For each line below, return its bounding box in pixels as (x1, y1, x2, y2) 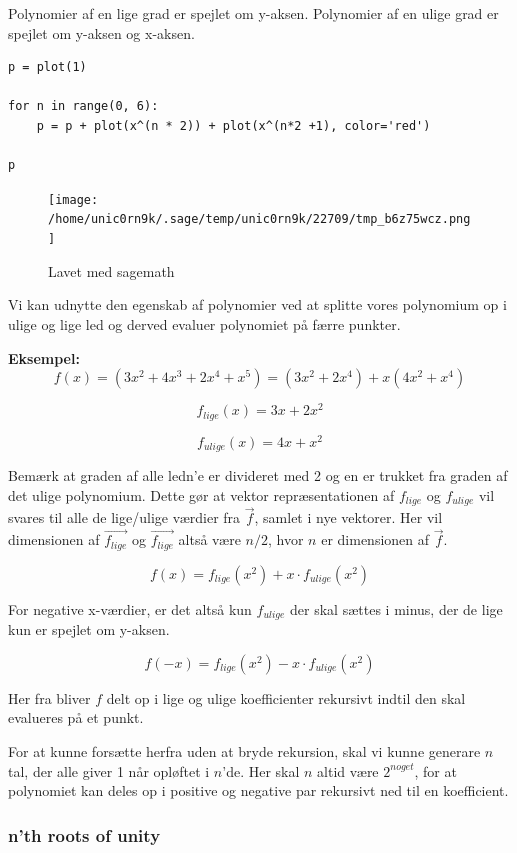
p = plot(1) (8, 60, 87, 75)
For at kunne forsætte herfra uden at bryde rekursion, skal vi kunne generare (8, 740, 481, 761)
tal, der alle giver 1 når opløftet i (8, 760, 210, 781)
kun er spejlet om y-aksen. (8, 619, 170, 640)
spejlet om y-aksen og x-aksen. (8, 22, 195, 43)
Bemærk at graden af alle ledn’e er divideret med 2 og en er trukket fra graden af (8, 465, 508, 486)
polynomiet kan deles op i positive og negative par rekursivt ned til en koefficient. (8, 780, 509, 801)
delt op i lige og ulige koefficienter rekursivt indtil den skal (106, 687, 466, 708)
